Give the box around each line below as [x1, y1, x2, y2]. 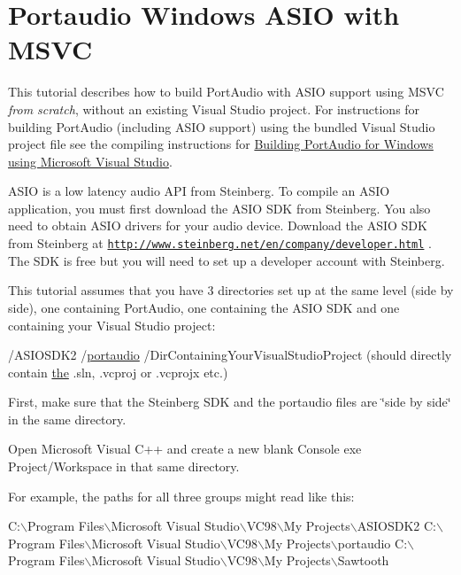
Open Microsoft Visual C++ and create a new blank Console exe [8, 439, 362, 458]
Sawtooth [337, 551, 389, 570]
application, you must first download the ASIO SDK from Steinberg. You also [8, 198, 431, 217]
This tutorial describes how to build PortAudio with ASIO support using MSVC [8, 82, 444, 101]
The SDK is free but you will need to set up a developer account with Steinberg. [8, 251, 445, 269]
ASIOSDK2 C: [357, 517, 437, 535]
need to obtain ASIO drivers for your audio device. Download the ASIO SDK [8, 216, 427, 235]
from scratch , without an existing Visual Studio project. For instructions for [8, 99, 420, 118]
